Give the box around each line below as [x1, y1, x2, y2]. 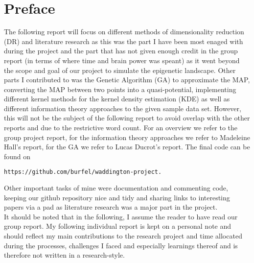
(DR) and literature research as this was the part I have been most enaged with [4, 36, 243, 46]
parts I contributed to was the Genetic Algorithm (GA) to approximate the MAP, [4, 74, 250, 85]
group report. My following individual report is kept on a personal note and [4, 221, 231, 231]
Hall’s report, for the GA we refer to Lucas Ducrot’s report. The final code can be [4, 142, 250, 152]
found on [4, 151, 31, 161]
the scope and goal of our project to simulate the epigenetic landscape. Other [4, 65, 236, 75]
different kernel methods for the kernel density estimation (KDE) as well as [4, 94, 230, 104]
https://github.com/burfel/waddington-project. [4, 168, 162, 176]
